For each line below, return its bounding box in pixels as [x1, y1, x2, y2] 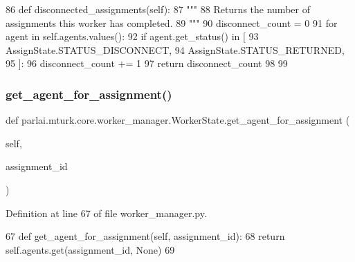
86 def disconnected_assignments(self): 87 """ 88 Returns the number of [6, 2, 310, 16]
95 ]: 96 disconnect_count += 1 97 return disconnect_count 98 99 [6, 56, 288, 71]
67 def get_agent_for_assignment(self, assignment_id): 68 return [6, 229, 285, 243]
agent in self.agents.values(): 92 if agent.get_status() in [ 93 [6, 29, 259, 44]
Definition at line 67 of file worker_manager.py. [6, 205, 207, 220]
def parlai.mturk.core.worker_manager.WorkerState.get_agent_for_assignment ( [6, 113, 350, 127]
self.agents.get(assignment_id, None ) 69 [6, 242, 175, 256]
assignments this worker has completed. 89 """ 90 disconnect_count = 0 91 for [6, 15, 338, 30]
